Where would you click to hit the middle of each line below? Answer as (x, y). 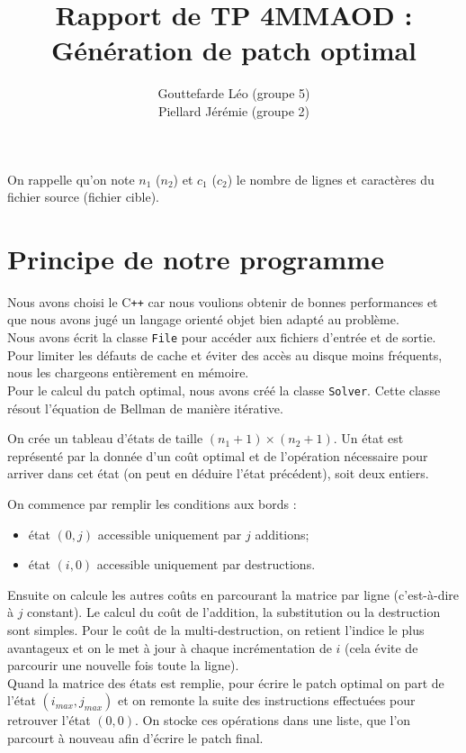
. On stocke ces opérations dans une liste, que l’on (273, 720)
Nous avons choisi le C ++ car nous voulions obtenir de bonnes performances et (223, 301)
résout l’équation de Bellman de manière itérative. (145, 408)
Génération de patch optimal (234, 50)
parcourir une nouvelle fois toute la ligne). (123, 665)
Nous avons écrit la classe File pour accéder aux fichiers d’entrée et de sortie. (222, 337)
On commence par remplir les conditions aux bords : (152, 503)
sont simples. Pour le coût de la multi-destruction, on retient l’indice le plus (216, 629)
